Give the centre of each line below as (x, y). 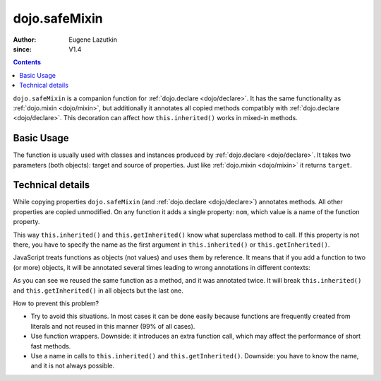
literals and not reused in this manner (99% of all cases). (113, 326)
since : (22, 49)
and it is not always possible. (73, 366)
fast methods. (51, 346)
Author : (25, 40)
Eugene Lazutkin (93, 40)
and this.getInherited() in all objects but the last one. (98, 291)
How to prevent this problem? (56, 303)
